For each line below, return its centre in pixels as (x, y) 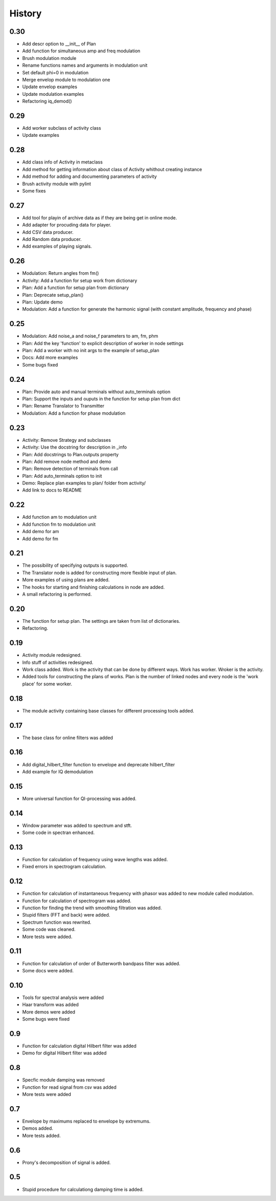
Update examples (41, 135)
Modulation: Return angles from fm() (61, 273)
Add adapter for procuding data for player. (67, 225)
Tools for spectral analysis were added (63, 998)
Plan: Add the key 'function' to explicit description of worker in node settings (103, 343)
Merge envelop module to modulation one (66, 80)
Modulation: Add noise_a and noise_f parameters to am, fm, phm (90, 336)
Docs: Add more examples (50, 358)
